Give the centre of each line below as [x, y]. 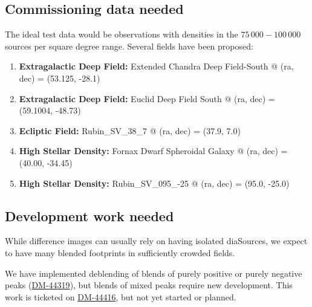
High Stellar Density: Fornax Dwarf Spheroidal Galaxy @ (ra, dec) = [153, 151]
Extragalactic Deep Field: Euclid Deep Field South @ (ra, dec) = [147, 98]
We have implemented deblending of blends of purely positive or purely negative [154, 273]
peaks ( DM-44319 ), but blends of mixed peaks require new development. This [149, 285]
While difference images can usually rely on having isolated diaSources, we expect [156, 241]
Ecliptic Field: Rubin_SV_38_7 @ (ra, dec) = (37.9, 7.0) [130, 130]
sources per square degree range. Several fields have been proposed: [129, 46]
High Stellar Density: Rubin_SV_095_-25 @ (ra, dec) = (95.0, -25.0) [154, 183]
